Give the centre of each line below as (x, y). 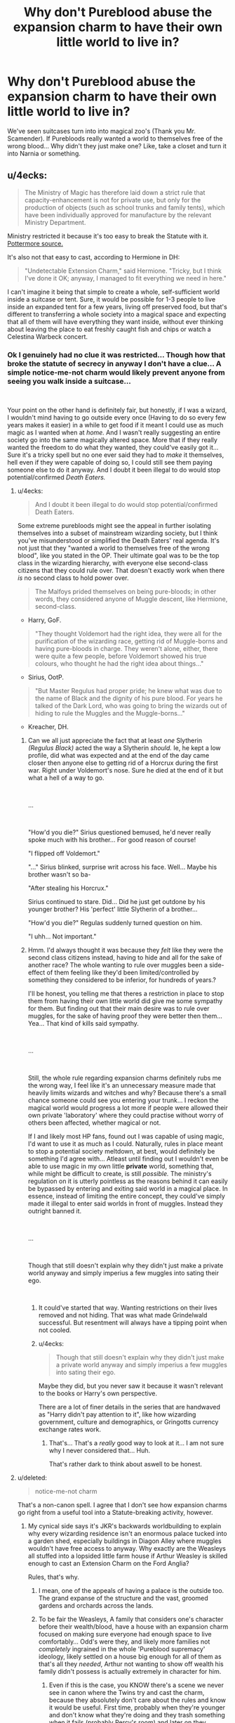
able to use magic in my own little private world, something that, (121, 1166)
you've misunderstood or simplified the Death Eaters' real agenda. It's (118, 541)
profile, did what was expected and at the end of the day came (119, 756)
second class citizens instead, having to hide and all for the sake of (125, 957)
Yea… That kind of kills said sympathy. (83, 1024)
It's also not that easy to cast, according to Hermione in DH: (94, 257)
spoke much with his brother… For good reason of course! (112, 840)
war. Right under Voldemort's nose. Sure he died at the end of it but (126, 770)
